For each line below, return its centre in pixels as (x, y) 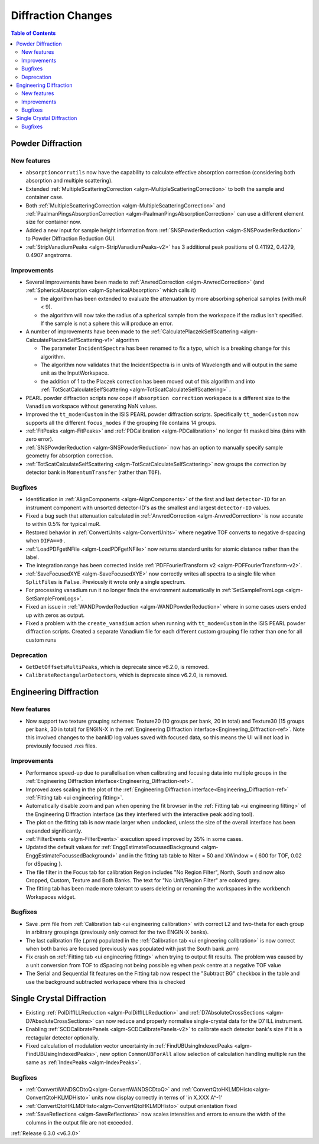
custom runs (41, 640)
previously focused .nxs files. (61, 746)
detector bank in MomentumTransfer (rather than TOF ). (94, 472)
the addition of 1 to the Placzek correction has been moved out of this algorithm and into (148, 381)
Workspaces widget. (51, 897)
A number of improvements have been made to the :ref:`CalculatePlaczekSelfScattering (132, 331)
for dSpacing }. (44, 864)
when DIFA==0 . (46, 541)
